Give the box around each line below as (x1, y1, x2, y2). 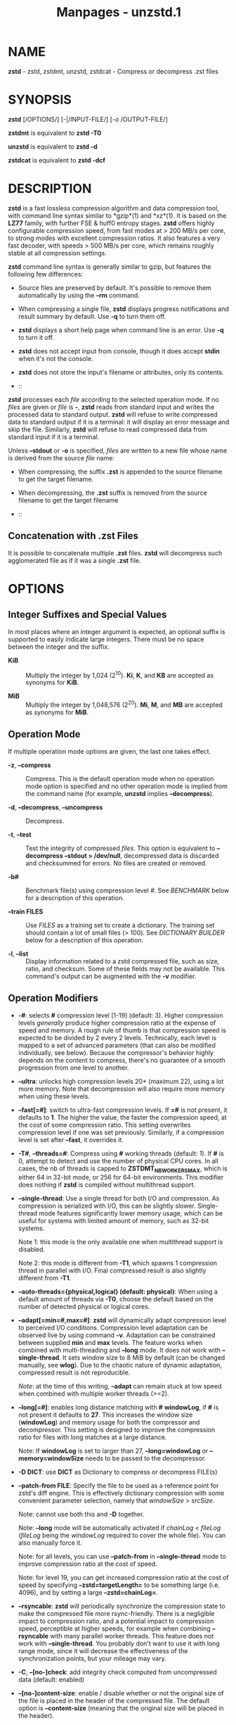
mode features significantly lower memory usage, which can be (39, 1209, 223, 1218)
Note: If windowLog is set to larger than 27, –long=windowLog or (18, 1447, 209, 1455)
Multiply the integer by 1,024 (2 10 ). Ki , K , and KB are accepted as (25, 669, 214, 679)
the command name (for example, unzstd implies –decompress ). (25, 789, 214, 797)
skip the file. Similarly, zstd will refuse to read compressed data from (8, 425, 207, 434)
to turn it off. (18, 333, 55, 341)
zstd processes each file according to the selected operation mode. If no (8, 395, 220, 403)
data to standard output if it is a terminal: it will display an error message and (8, 417, 230, 426)
